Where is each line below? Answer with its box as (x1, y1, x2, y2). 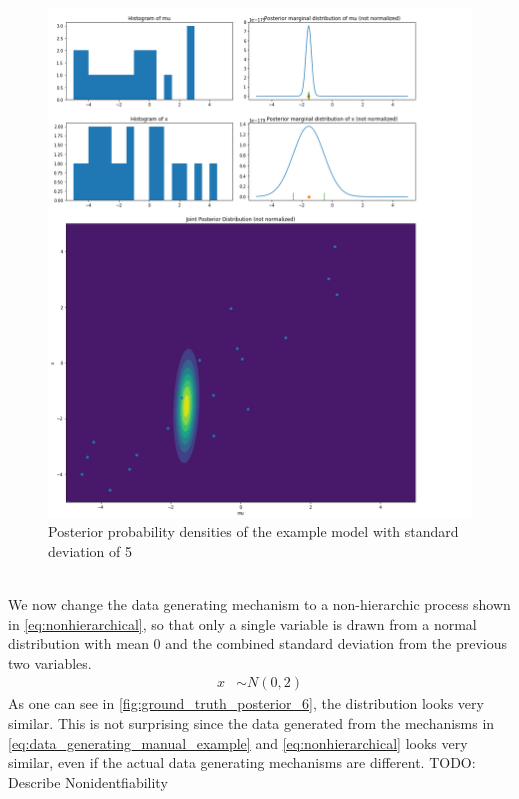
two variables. (8, 652, 92, 673)
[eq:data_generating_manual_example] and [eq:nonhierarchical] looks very (8, 732, 468, 753)
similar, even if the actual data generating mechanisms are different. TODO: (8, 752, 476, 773)
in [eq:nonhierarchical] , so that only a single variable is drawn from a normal (8, 613, 477, 634)
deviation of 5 (48, 540, 133, 561)
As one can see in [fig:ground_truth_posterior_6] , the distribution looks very (8, 693, 484, 714)
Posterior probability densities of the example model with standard (48, 521, 459, 542)
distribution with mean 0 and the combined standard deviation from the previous (8, 633, 507, 654)
